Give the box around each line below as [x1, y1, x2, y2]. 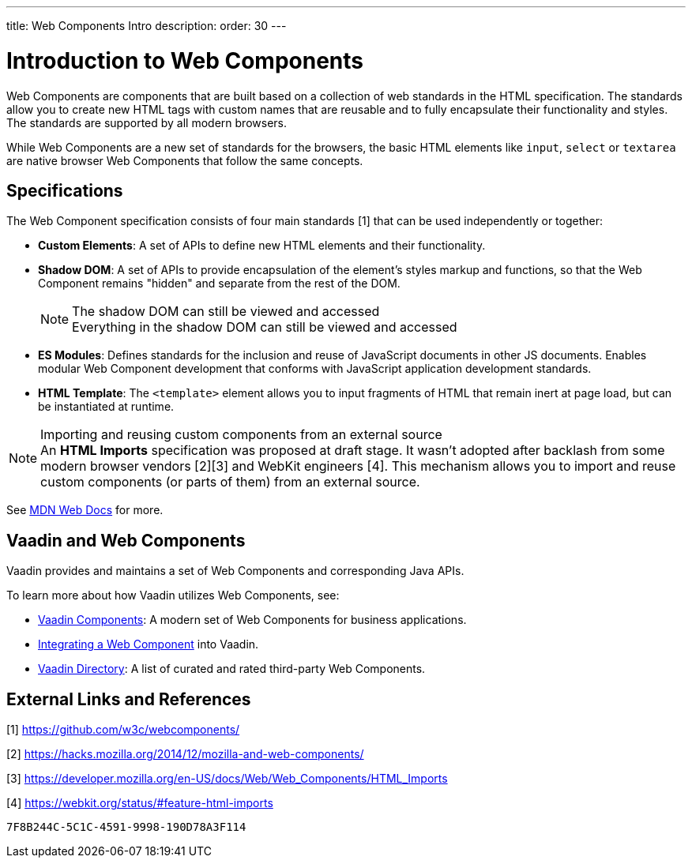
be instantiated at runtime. [38, 400, 175, 414]
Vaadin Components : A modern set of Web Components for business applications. [38, 613, 467, 627]
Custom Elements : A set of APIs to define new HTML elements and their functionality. [38, 239, 486, 253]
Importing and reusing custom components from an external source [40, 426, 442, 443]
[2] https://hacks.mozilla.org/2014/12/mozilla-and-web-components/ [6, 747, 364, 761]
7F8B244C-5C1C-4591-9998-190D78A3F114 [6, 821, 246, 834]
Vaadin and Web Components [6, 530, 246, 550]
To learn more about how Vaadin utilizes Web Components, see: [6, 588, 340, 603]
